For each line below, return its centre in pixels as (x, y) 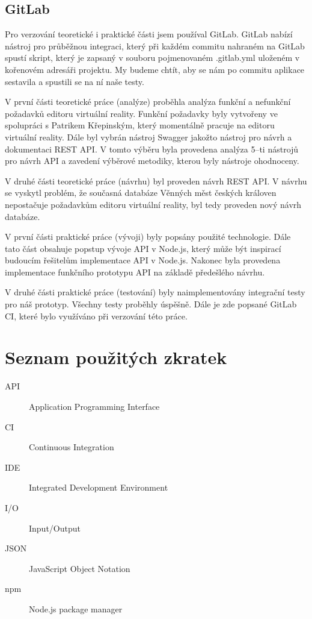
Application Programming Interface (94, 406)
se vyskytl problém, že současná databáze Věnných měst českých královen (141, 193)
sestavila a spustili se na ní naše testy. (75, 81)
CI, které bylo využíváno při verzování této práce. (96, 316)
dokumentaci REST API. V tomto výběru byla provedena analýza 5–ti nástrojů (152, 149)
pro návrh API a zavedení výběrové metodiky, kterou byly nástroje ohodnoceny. (152, 161)
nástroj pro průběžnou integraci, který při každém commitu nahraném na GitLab (155, 46)
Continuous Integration (72, 447)
